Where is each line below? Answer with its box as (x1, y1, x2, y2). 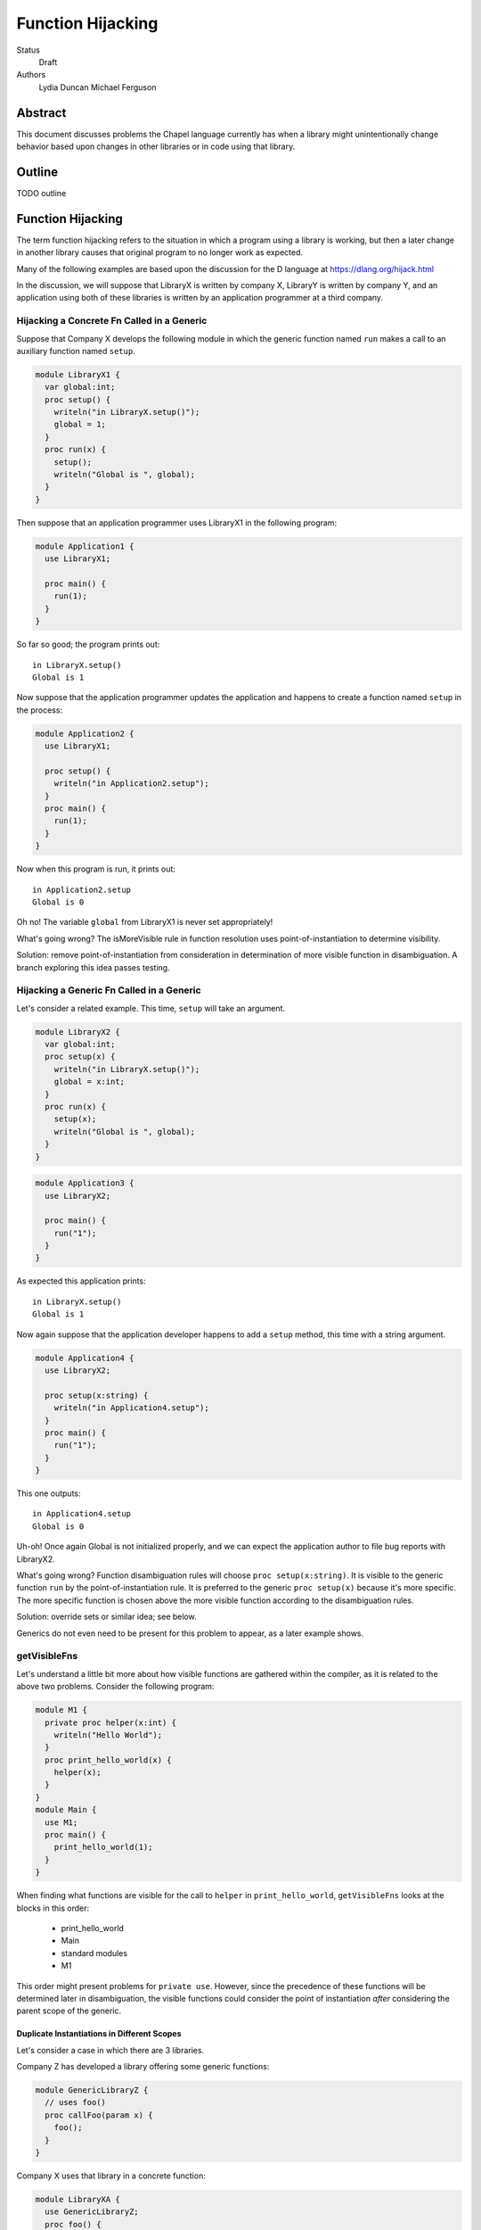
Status (16, 45, 40, 55)
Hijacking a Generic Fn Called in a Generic (16, 984, 201, 996)
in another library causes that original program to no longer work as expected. (16, 247, 303, 258)
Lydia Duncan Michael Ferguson (38, 81, 157, 93)
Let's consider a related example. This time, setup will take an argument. (16, 1003, 285, 1013)
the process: (16, 705, 62, 715)
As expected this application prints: (16, 1276, 146, 1286)
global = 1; (53, 419, 107, 430)
